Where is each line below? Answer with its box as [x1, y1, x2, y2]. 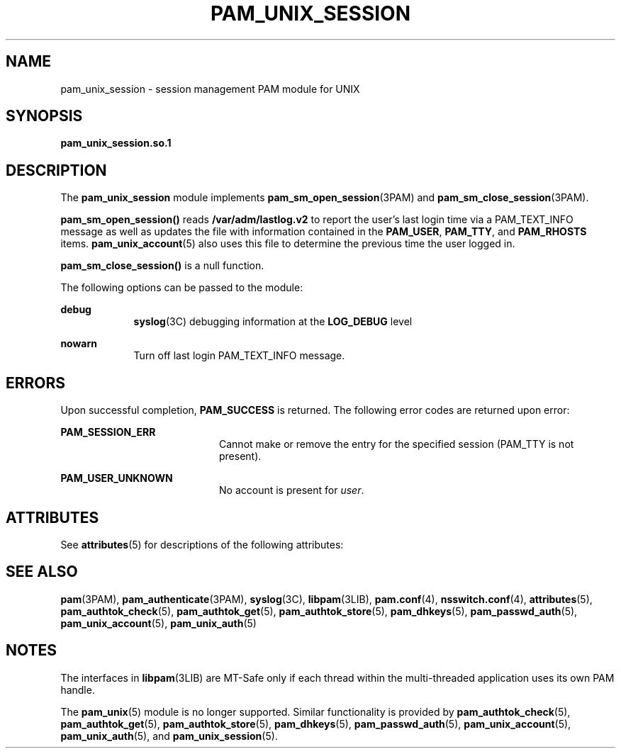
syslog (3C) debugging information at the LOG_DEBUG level [133, 315, 413, 328]
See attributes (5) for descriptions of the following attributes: [60, 538, 344, 551]
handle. [60, 683, 95, 696]
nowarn [60, 337, 98, 350]
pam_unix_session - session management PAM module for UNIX [60, 82, 360, 95]
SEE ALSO [6, 563, 78, 581]
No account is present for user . [219, 484, 364, 497]
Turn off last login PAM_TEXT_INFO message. [133, 349, 345, 362]
